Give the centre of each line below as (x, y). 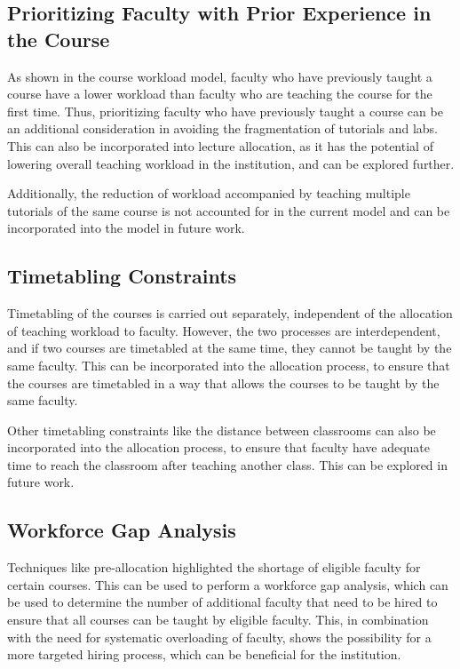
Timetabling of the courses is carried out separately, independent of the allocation (230, 313)
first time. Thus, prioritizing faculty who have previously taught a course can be (225, 111)
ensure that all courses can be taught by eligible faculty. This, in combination (218, 620)
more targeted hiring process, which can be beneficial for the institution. (204, 654)
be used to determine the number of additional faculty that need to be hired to (222, 602)
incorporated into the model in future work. (126, 228)
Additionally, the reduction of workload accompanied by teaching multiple (209, 193)
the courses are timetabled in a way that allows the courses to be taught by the (223, 382)
